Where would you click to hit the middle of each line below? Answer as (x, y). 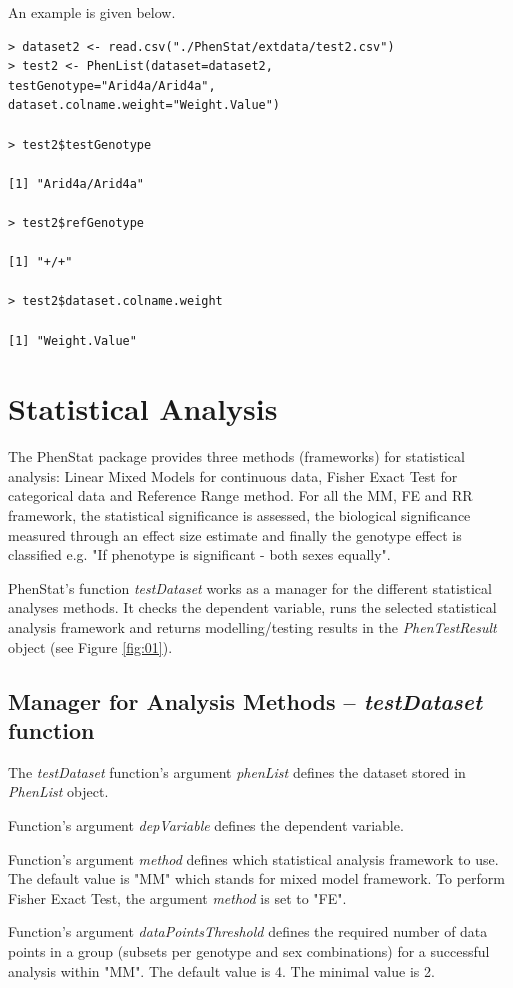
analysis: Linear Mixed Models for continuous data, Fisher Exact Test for (233, 475)
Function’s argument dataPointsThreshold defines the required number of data (248, 931)
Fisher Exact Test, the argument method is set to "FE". (177, 897)
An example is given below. (92, 12)
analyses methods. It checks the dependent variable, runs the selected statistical (252, 607)
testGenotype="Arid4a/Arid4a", (112, 85)
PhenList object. (58, 791)
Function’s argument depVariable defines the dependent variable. (206, 824)
